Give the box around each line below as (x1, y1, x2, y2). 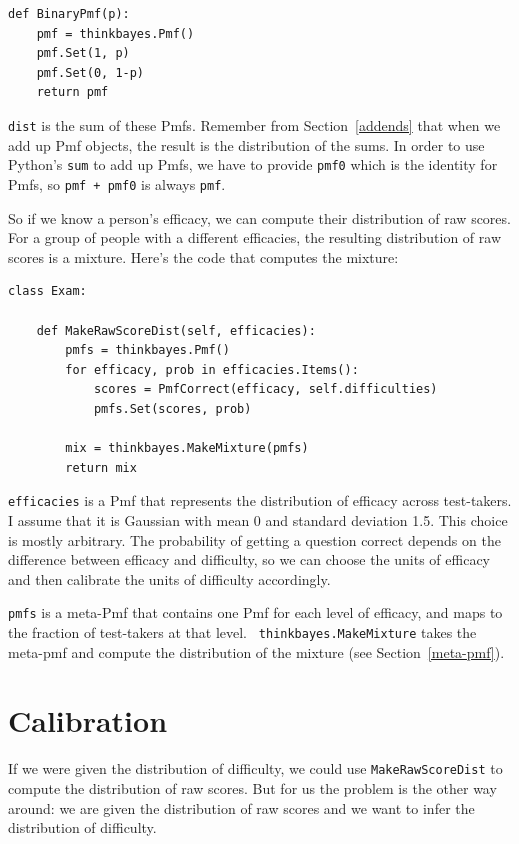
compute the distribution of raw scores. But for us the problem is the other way (8, 777, 497, 798)
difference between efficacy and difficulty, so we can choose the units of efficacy (8, 549, 491, 570)
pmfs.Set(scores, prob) (93, 401, 252, 416)
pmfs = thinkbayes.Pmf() (65, 343, 230, 358)
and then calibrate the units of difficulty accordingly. (8, 568, 331, 589)
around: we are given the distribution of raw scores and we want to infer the (8, 797, 475, 818)
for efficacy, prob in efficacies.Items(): (65, 362, 359, 377)
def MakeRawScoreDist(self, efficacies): (36, 323, 316, 338)
